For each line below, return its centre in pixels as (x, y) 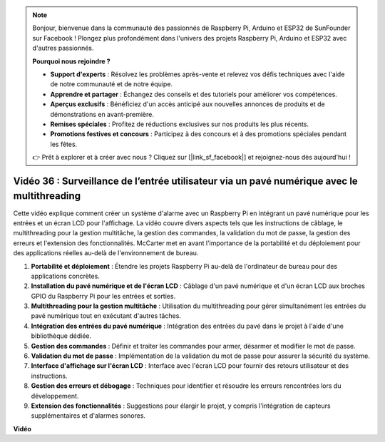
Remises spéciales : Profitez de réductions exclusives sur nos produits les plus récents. (180, 124)
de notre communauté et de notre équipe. (112, 84)
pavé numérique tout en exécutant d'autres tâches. (106, 316)
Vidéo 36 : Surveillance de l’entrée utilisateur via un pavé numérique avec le (185, 181)
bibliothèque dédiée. (61, 336)
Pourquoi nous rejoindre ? (71, 61)
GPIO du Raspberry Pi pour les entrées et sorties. (103, 296)
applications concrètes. (65, 276)
